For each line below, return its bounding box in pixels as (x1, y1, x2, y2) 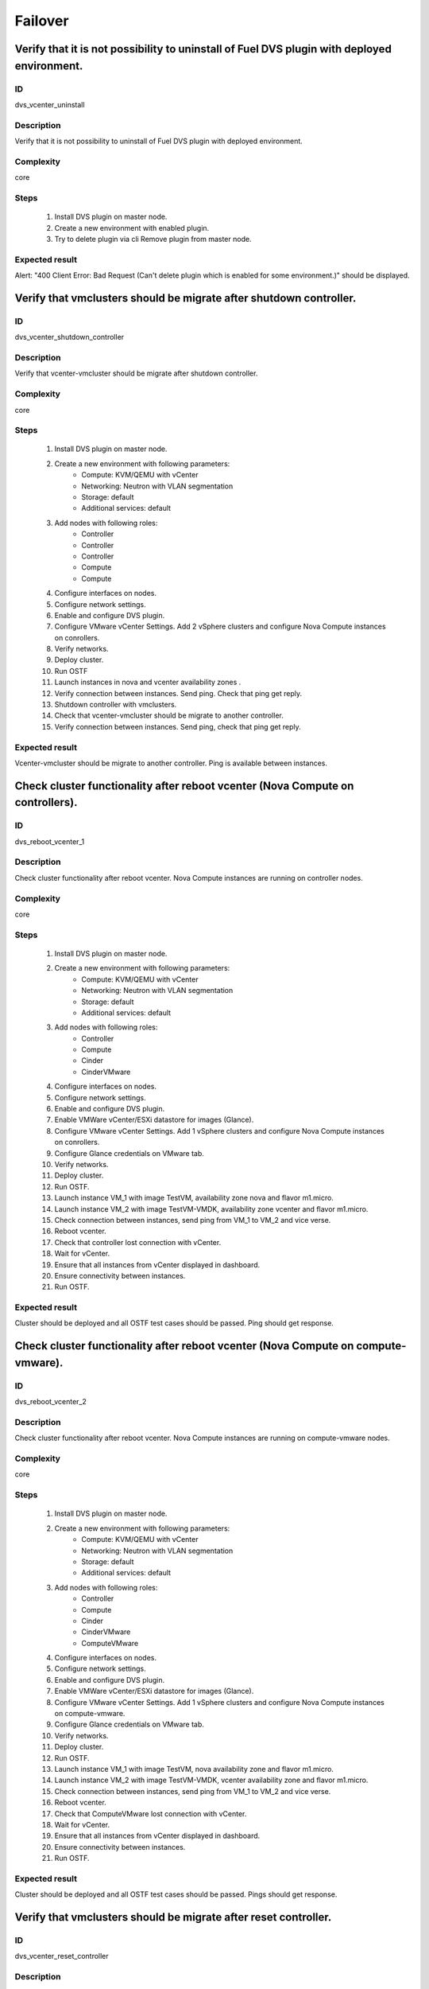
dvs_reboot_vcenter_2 (14, 1397, 87, 1407)
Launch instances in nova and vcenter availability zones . (54, 677, 242, 687)
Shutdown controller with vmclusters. (54, 700, 177, 710)
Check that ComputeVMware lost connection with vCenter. (54, 1808, 247, 1818)
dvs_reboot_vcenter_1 (14, 836, 85, 847)
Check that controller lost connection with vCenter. (54, 1237, 222, 1247)
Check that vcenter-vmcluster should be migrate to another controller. (54, 710, 284, 720)
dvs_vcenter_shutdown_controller (14, 333, 125, 342)
